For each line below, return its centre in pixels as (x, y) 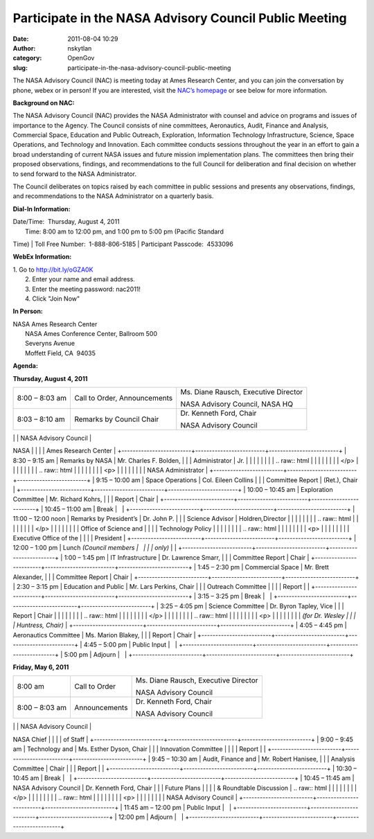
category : (27, 58)
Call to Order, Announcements (123, 398)
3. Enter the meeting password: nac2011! (83, 289)
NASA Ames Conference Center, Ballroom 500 (91, 334)
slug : (20, 68)
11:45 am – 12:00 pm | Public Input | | (178, 807)
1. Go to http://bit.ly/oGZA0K (53, 270)
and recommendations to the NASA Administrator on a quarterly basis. (113, 196)
